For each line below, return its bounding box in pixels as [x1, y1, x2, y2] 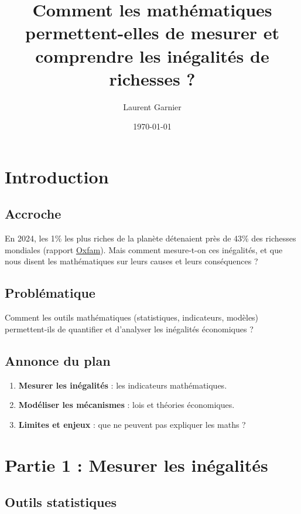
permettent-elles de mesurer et [25, 21, 280, 45]
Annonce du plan [5, 351, 111, 369]
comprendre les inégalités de [35, 43, 269, 67]
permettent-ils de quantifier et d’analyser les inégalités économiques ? [5, 322, 254, 335]
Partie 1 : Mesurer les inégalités [5, 452, 268, 476]
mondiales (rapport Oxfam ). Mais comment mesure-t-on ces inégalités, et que [5, 243, 283, 256]
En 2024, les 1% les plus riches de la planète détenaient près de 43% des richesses [5, 232, 296, 244]
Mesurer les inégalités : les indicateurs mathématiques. [18, 379, 227, 391]
